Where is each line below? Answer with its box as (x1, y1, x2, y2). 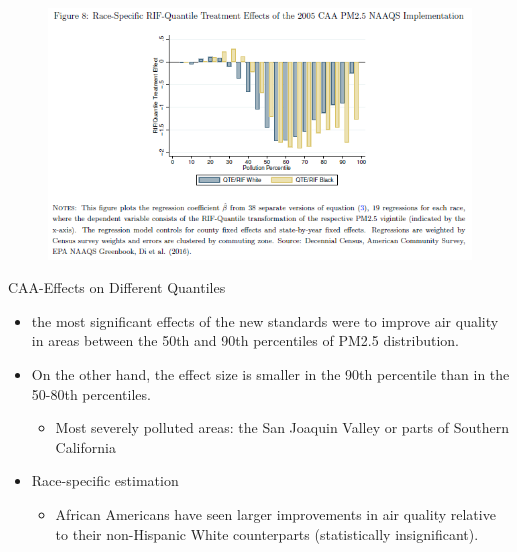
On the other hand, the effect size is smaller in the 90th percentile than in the (31, 363, 510, 384)
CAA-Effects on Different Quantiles (8, 277, 226, 298)
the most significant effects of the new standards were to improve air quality (31, 310, 499, 331)
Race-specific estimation (31, 470, 179, 491)
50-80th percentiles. (31, 383, 151, 404)
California (55, 436, 116, 457)
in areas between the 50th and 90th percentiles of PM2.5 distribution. (31, 330, 459, 351)
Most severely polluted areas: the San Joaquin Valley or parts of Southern (55, 417, 509, 438)
